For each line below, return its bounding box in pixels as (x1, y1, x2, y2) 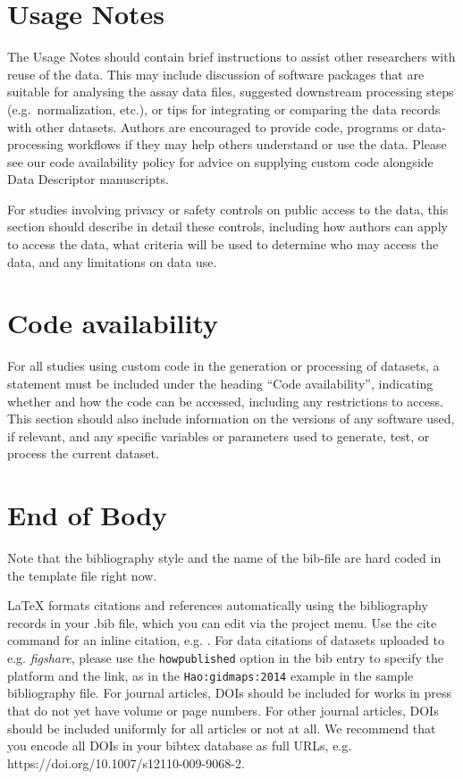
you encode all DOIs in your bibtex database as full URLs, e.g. (7, 736, 352, 755)
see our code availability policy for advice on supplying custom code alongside (7, 152, 434, 171)
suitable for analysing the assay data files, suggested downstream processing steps (7, 82, 454, 101)
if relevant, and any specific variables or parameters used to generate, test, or (7, 426, 430, 445)
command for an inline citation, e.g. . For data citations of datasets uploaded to (7, 631, 444, 649)
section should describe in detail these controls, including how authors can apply (7, 217, 448, 236)
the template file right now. (7, 565, 157, 584)
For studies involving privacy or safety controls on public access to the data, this (7, 199, 449, 218)
